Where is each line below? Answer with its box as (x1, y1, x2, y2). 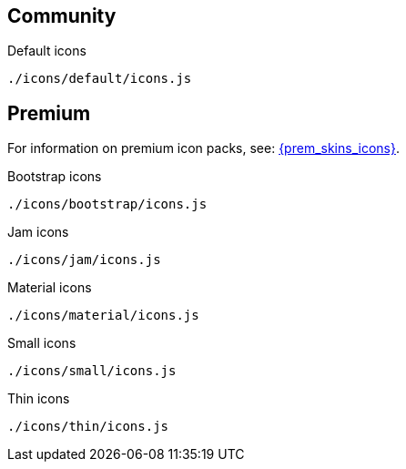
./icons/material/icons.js (7, 308, 199, 323)
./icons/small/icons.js (7, 363, 177, 379)
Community (7, 5, 117, 27)
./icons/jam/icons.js (7, 252, 161, 268)
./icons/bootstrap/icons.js (7, 197, 208, 212)
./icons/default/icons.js (7, 71, 192, 87)
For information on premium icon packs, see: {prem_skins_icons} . (7, 140, 400, 157)
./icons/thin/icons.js (7, 419, 169, 434)
